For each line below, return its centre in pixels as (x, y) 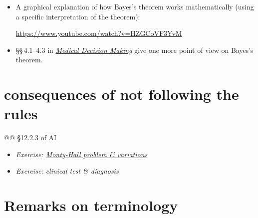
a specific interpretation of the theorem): (78, 16)
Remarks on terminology (91, 205)
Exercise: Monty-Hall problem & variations (82, 154)
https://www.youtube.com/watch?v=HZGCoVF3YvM (99, 33)
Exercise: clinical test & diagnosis (67, 171)
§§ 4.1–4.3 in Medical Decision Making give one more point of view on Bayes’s (134, 50)
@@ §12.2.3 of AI (30, 137)
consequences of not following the (122, 94)
